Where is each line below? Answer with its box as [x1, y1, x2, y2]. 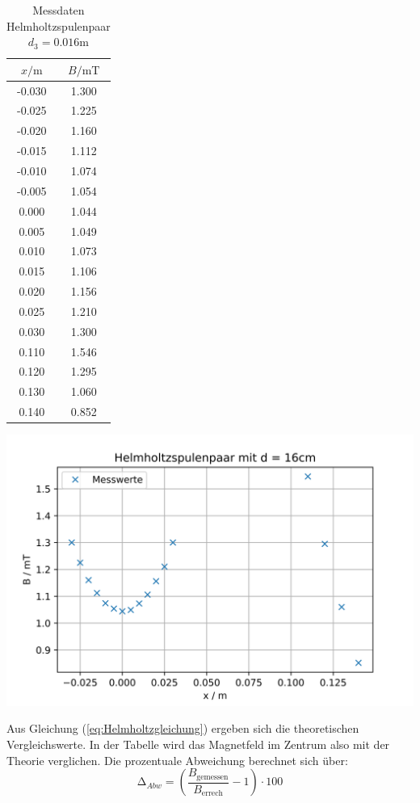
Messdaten [32, 2, 85, 18]
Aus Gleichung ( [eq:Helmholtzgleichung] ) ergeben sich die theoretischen [6, 720, 359, 737]
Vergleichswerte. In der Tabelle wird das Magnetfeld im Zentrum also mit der [6, 736, 390, 753]
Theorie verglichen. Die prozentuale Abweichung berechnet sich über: [6, 751, 348, 768]
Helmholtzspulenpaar [6, 17, 111, 34]
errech [201, 789, 224, 798]
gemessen [196, 772, 229, 781]
